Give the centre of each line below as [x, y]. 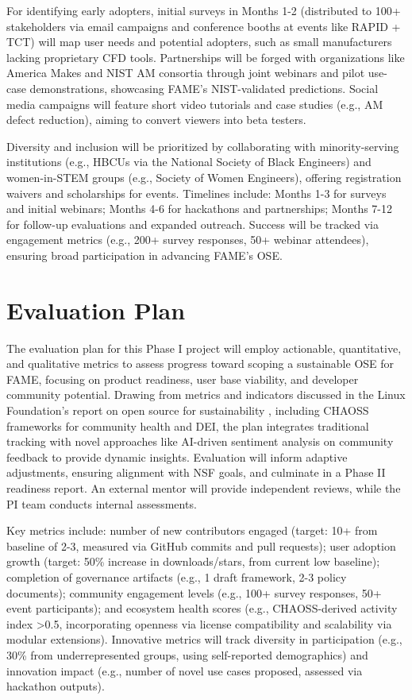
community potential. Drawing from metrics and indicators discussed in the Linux [206, 394]
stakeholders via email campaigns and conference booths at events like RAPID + [204, 26]
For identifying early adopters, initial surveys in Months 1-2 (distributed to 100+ [204, 10]
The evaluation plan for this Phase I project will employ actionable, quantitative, [204, 348]
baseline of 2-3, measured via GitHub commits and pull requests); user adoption [201, 545]
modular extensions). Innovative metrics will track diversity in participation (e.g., [204, 639]
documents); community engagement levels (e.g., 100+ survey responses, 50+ [194, 592]
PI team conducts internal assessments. [102, 503]
